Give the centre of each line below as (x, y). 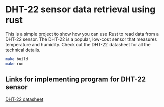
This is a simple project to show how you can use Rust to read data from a (82, 34)
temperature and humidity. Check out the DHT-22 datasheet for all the (78, 44)
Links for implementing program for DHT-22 (76, 80)
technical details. (23, 50)
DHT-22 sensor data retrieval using (80, 9)
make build (17, 59)
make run (14, 64)
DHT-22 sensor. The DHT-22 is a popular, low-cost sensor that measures (81, 39)
